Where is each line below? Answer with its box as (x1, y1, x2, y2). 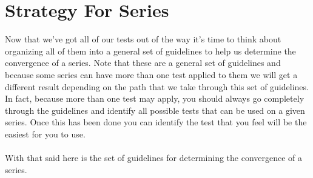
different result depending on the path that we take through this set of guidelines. (5, 80, 309, 93)
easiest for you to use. (5, 127, 86, 140)
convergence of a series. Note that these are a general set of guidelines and (5, 56, 281, 69)
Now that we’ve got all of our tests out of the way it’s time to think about (5, 33, 281, 45)
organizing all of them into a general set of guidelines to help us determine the (5, 44, 296, 57)
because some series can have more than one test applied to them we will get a (5, 68, 298, 81)
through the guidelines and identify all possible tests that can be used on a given (5, 104, 305, 116)
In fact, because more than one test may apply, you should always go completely (5, 92, 305, 105)
